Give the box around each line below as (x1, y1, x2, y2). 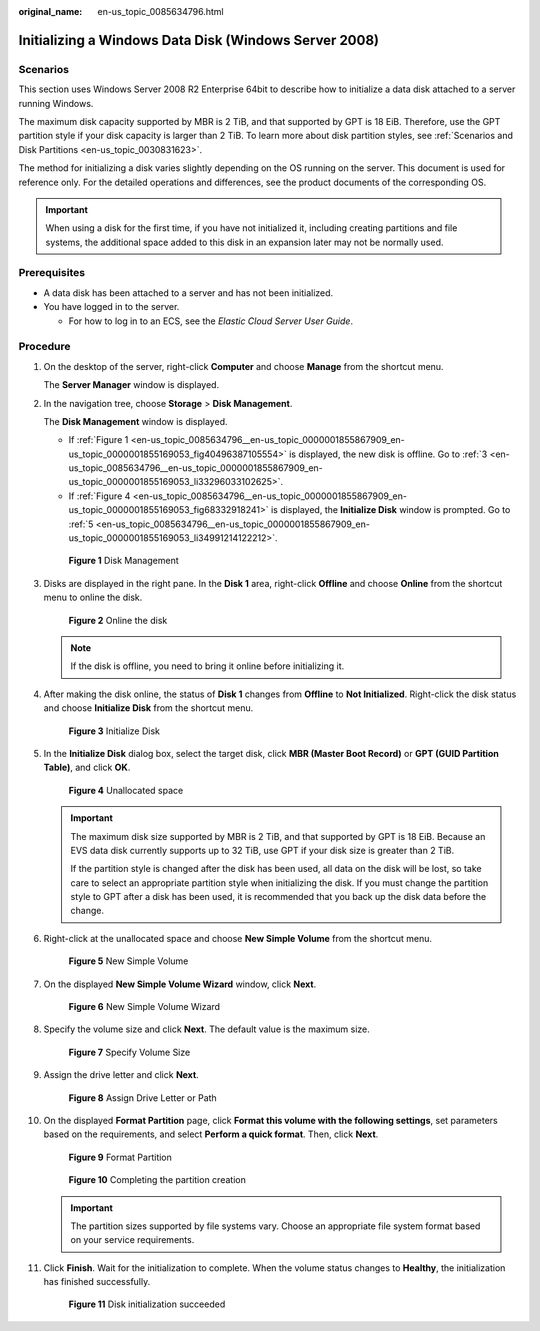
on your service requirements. (70, 1234, 195, 1246)
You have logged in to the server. (43, 301, 180, 313)
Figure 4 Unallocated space (68, 784, 184, 796)
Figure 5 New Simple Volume (68, 955, 189, 967)
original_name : (18, 6, 83, 17)
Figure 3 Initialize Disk (68, 725, 160, 737)
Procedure (18, 340, 71, 354)
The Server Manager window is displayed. (43, 379, 220, 391)
